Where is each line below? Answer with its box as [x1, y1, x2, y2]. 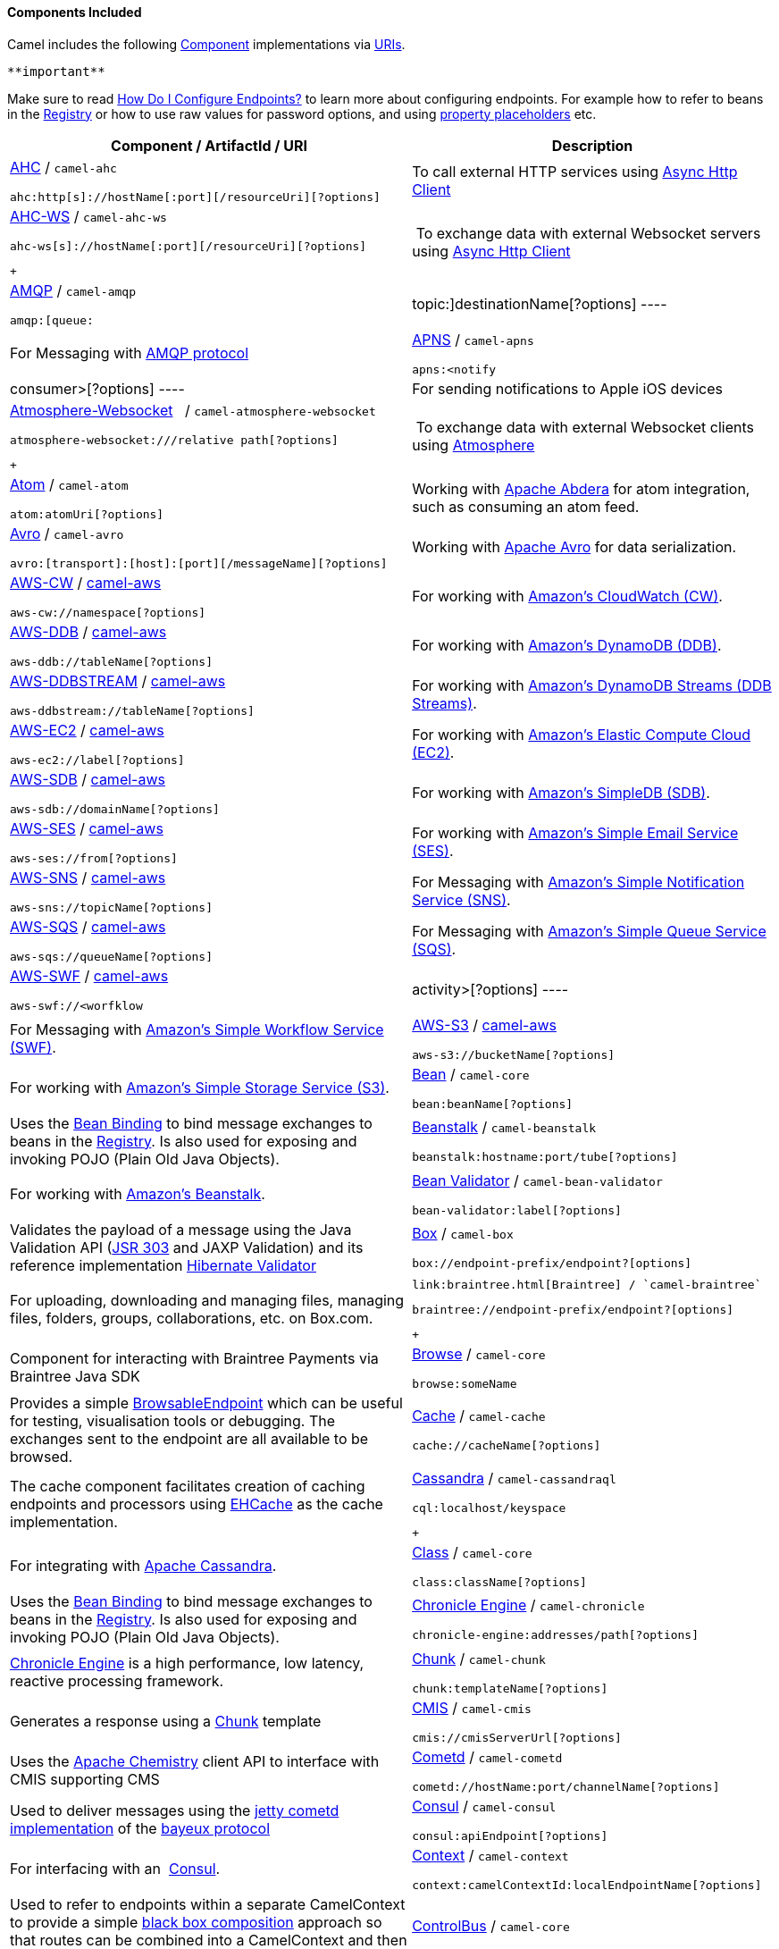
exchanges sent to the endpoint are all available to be [10, 1429, 369, 1448]
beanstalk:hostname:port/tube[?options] [412, 1150, 678, 1164]
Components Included [7, 4, 142, 20]
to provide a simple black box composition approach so [10, 1912, 382, 1931]
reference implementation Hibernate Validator [10, 1256, 316, 1274]
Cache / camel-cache [412, 1407, 546, 1425]
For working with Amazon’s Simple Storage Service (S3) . [10, 1079, 389, 1097]
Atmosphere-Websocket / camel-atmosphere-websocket [10, 400, 376, 419]
